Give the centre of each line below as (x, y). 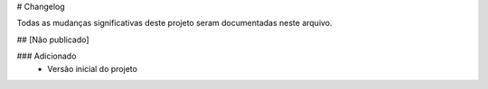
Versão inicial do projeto (92, 68)
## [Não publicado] (53, 40)
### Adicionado (47, 56)
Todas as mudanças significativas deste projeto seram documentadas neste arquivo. (175, 23)
